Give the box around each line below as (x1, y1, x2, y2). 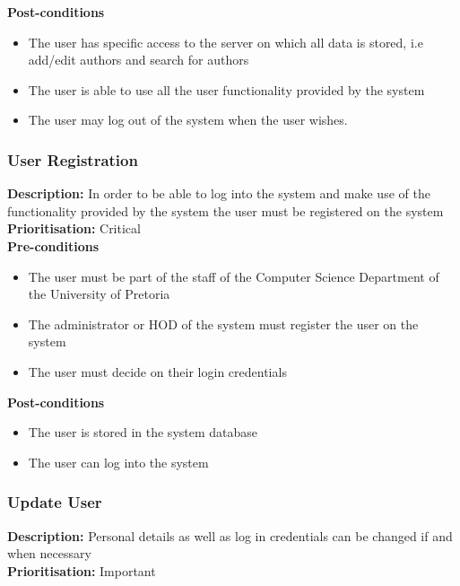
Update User (7, 491, 102, 513)
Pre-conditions (7, 236, 100, 255)
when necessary (7, 544, 91, 563)
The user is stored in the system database (28, 423, 258, 442)
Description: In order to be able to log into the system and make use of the (7, 184, 430, 203)
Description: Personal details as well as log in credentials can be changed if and (7, 526, 453, 545)
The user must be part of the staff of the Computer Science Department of (28, 267, 439, 285)
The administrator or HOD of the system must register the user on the (28, 314, 419, 333)
